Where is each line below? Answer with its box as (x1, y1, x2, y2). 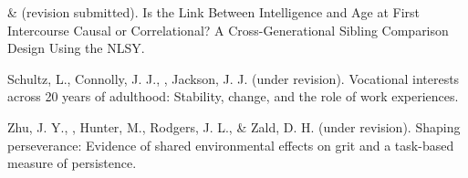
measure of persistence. (7, 153, 137, 173)
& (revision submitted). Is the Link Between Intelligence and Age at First (7, 3, 421, 21)
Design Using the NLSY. (7, 38, 145, 58)
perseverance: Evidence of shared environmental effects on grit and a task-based (7, 135, 454, 154)
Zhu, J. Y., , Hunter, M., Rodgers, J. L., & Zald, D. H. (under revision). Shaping (7, 117, 461, 136)
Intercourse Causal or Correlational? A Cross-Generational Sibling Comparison (7, 20, 449, 39)
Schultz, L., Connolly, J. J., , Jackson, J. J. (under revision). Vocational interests (7, 68, 460, 88)
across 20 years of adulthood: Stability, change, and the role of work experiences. (7, 87, 459, 106)
